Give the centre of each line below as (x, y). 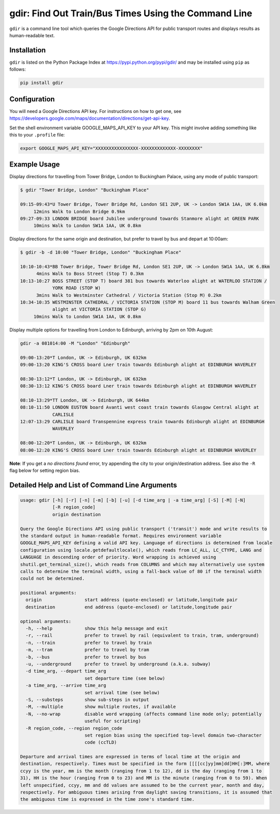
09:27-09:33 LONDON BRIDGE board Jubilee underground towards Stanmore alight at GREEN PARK (139, 218)
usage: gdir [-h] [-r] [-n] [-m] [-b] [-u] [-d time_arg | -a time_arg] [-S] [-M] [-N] (133, 500)
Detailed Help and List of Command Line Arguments (93, 485)
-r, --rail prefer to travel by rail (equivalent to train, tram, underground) (142, 636)
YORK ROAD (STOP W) (77, 288)
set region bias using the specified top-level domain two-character (173, 735)
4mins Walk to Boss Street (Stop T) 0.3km (90, 274)
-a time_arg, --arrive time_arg (66, 685)
